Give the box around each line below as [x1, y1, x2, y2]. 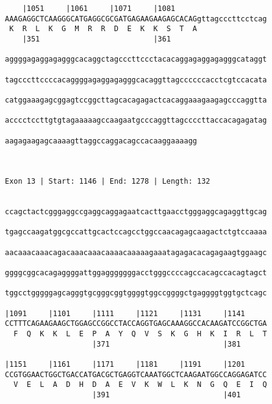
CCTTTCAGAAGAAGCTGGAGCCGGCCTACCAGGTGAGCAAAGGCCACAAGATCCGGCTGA [5, 319, 267, 328]
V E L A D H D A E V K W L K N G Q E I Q [13, 380, 267, 389]
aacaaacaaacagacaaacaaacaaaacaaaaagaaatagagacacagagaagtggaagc [5, 248, 267, 257]
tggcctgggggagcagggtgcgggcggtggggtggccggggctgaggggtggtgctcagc [5, 289, 267, 298]
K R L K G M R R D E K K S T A [9, 24, 197, 34]
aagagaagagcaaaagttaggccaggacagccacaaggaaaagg [5, 136, 197, 145]
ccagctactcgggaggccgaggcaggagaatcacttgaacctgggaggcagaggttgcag [5, 207, 267, 217]
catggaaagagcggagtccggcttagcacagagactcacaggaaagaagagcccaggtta [5, 95, 267, 104]
